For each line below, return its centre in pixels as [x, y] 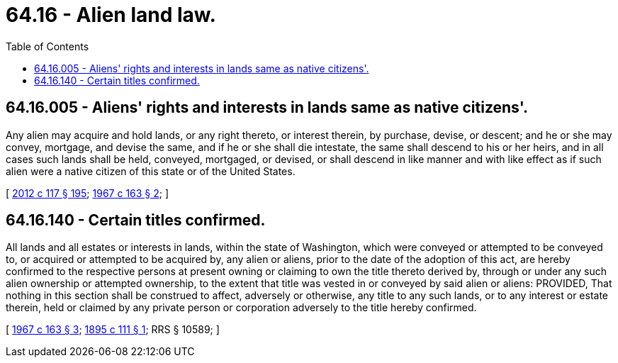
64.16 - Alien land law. [111, 15]
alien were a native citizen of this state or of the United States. [151, 171]
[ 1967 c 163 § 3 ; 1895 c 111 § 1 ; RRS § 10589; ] [113, 330]
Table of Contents [47, 46]
